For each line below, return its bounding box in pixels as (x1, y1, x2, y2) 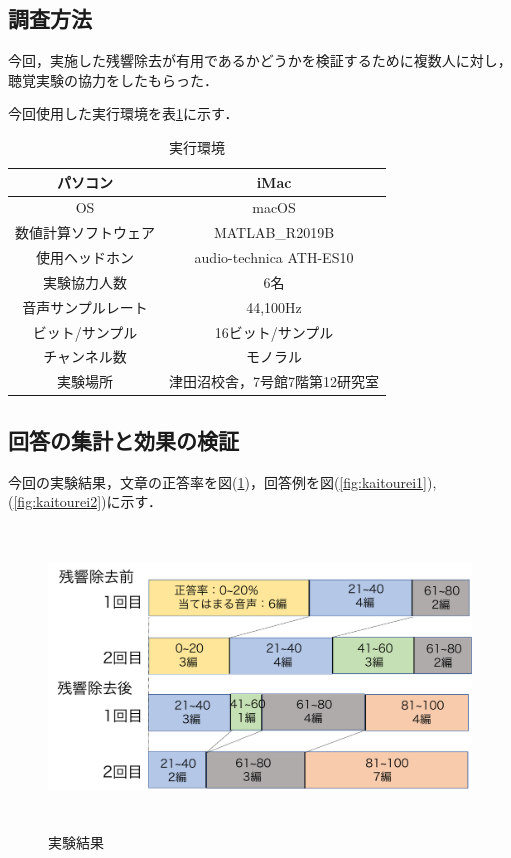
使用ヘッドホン (36, 247, 134, 268)
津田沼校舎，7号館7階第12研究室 (169, 371, 379, 392)
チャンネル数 (43, 346, 127, 367)
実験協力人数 (43, 271, 127, 292)
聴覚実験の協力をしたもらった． (8, 69, 218, 90)
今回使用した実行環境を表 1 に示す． (8, 103, 239, 124)
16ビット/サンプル (214, 321, 334, 342)
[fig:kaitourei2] (13, 491, 102, 512)
